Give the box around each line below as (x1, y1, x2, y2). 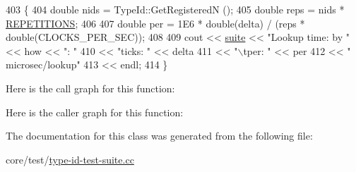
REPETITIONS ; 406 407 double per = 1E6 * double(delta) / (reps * (6, 16, 305, 30)
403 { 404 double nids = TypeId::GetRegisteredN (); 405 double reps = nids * (6, 2, 345, 16)
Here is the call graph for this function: (6, 80, 175, 95)
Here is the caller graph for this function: (6, 104, 184, 119)
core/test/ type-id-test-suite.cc (6, 152, 134, 166)
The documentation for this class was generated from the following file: (6, 128, 313, 143)
